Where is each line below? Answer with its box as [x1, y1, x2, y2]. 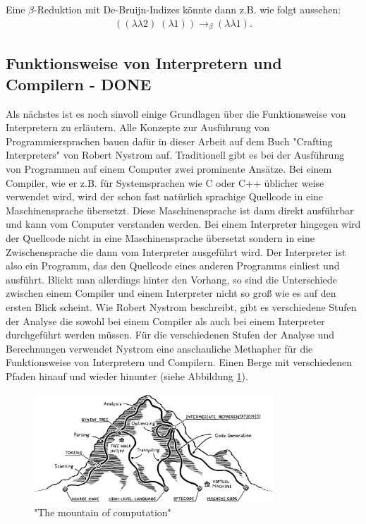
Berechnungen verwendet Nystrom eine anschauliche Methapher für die [6, 341, 313, 355]
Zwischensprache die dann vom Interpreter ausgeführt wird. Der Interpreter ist [6, 244, 346, 259]
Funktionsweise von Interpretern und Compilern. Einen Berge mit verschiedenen [6, 355, 353, 370]
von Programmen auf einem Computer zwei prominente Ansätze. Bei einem [6, 162, 332, 176]
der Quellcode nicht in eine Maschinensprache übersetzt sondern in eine [6, 231, 315, 245]
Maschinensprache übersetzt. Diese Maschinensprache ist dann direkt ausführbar [6, 202, 354, 217]
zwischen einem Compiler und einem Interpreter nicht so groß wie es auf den [6, 286, 336, 300]
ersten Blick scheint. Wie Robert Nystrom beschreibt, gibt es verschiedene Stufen [6, 299, 357, 314]
